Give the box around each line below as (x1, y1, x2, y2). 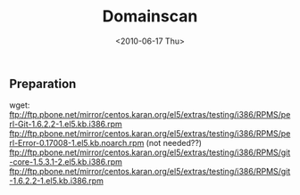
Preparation (9, 76, 77, 91)
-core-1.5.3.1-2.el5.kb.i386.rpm (9, 157, 123, 167)
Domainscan (102, 6, 198, 27)
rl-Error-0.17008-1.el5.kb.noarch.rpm (9, 138, 145, 149)
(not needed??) (146, 138, 203, 149)
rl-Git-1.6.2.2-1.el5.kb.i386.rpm (9, 118, 122, 130)
